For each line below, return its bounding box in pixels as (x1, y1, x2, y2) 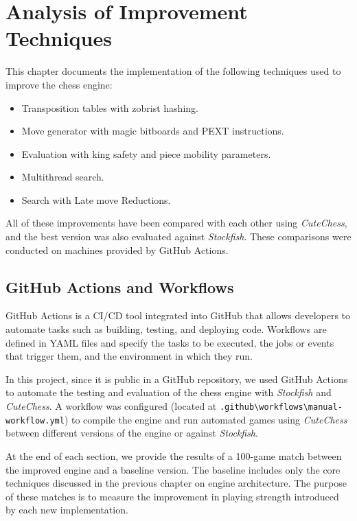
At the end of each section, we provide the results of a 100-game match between (5, 448, 342, 463)
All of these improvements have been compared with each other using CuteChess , (5, 216, 347, 230)
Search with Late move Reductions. (21, 192, 171, 207)
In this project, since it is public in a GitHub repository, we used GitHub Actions (5, 371, 348, 386)
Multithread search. (21, 170, 104, 184)
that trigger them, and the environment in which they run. (5, 349, 253, 363)
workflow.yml (5, 415, 65, 426)
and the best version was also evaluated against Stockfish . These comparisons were (5, 229, 352, 244)
